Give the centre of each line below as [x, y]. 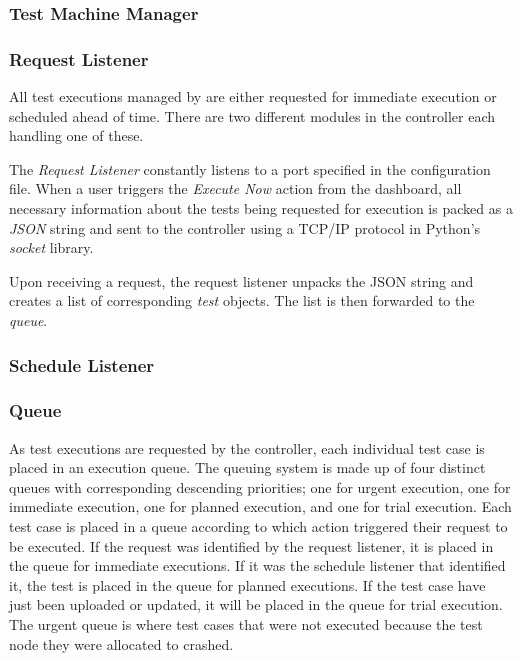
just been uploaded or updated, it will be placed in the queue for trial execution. [256, 604]
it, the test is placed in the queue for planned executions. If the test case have [247, 584]
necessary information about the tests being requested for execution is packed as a [261, 208]
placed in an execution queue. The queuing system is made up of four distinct [247, 467]
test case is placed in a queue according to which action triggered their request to [258, 526]
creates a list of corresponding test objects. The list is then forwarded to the [242, 300]
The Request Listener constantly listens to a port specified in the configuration [250, 168]
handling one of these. [76, 135]
